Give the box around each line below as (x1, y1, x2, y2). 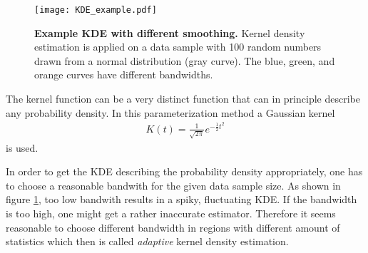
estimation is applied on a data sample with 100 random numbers (34, 39, 322, 54)
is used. (6, 140, 39, 155)
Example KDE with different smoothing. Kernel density (34, 25, 305, 40)
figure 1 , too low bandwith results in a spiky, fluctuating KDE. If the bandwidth (6, 192, 357, 207)
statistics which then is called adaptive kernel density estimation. (6, 234, 289, 249)
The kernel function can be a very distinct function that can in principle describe (6, 91, 360, 106)
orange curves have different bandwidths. (34, 67, 213, 82)
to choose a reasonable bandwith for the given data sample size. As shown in (6, 177, 341, 192)
